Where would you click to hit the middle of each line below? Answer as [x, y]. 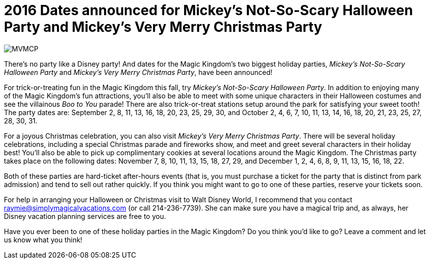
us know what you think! [43, 239]
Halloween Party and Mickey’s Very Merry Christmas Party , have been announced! [138, 72]
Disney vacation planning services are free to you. [85, 216]
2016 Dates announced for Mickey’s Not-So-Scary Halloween [209, 10]
